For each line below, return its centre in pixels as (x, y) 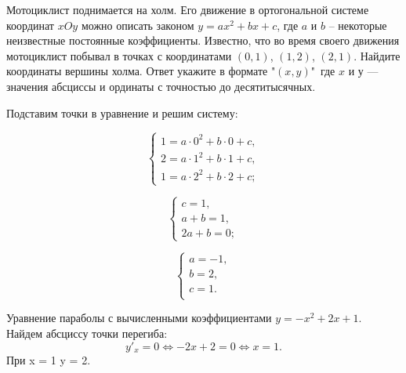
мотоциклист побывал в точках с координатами (119, 55)
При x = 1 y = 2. (49, 360)
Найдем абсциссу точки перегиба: (87, 333)
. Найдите (377, 55)
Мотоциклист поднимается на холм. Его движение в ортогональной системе (188, 9)
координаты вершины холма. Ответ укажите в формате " (141, 71)
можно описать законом (138, 25)
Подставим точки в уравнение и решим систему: (122, 112)
